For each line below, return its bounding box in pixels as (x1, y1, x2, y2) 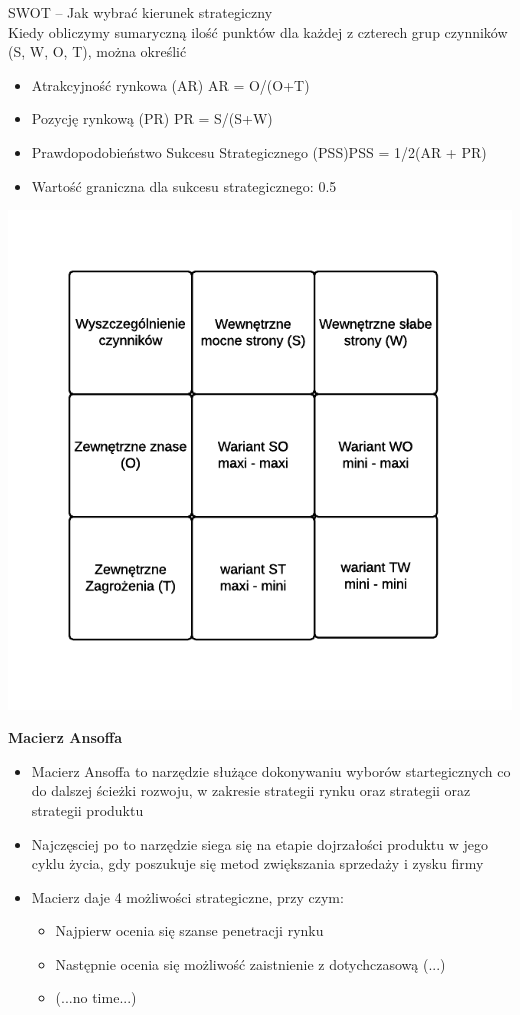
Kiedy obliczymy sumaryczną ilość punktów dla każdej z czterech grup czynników (8, 21, 508, 42)
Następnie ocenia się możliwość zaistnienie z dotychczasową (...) (55, 953, 446, 974)
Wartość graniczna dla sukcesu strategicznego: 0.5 (31, 175, 337, 196)
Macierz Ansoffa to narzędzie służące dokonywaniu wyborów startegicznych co (31, 760, 511, 781)
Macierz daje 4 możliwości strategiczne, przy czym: (31, 886, 344, 907)
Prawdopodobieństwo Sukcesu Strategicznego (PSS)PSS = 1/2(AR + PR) (31, 141, 487, 162)
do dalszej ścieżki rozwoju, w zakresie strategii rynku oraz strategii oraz (31, 780, 471, 801)
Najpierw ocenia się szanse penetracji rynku (55, 920, 324, 941)
